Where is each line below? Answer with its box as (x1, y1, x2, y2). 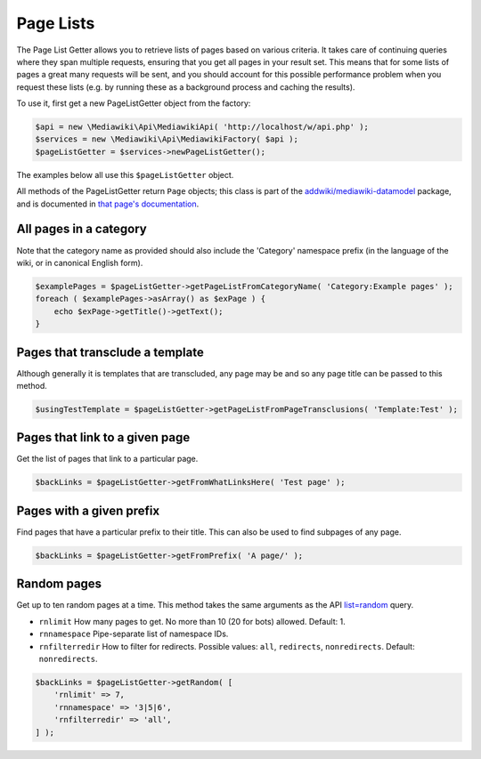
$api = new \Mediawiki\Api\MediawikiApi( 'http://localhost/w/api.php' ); (35, 122, 370, 133)
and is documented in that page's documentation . (16, 198, 200, 209)
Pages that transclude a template (16, 344, 204, 359)
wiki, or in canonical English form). (16, 257, 143, 268)
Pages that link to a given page (16, 430, 191, 445)
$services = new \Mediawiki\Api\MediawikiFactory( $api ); (35, 134, 298, 144)
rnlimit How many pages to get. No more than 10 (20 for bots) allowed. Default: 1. (38, 616, 346, 626)
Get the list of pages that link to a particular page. (16, 454, 199, 464)
